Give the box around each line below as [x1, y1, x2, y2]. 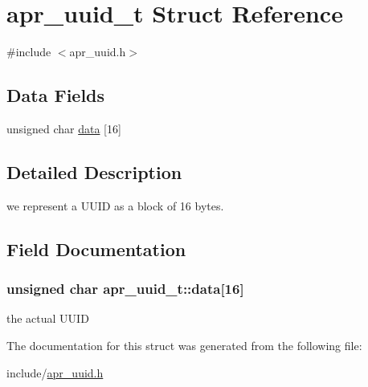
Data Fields [6, 83, 105, 108]
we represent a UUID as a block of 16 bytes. [6, 197, 224, 214]
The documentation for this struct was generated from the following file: [6, 336, 362, 353]
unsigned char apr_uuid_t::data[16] [6, 279, 244, 299]
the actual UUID [6, 310, 89, 327]
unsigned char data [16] [6, 120, 121, 136]
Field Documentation [6, 236, 186, 261]
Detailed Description [6, 159, 182, 184]
